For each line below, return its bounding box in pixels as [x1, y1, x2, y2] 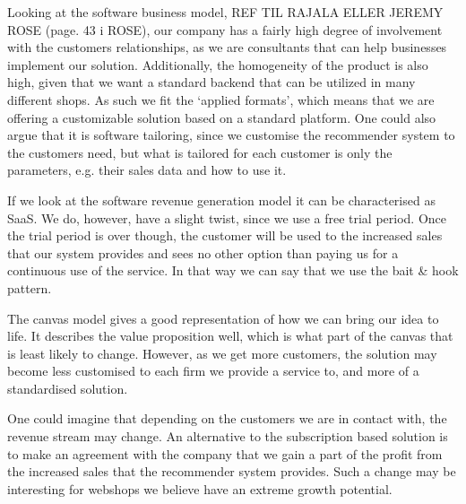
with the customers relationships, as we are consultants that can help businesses [7, 38, 447, 56]
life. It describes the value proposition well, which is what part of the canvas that [7, 326, 453, 345]
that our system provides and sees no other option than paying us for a [7, 243, 399, 262]
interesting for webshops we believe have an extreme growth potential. [7, 479, 393, 498]
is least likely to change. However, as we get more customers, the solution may [7, 343, 437, 362]
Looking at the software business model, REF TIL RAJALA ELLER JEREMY [7, 3, 444, 21]
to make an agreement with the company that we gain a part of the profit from [7, 444, 443, 463]
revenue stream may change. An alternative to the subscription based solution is [7, 427, 448, 446]
